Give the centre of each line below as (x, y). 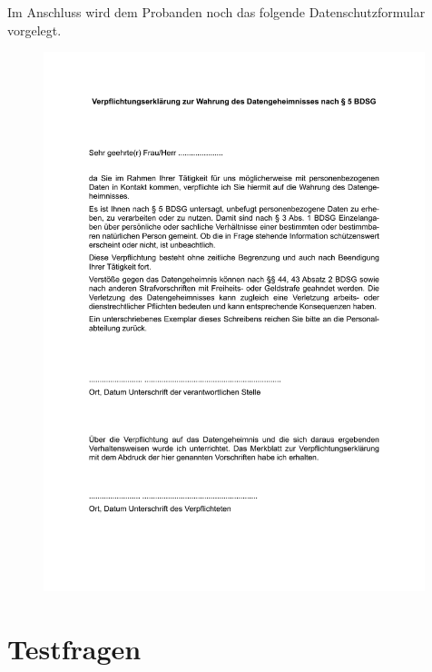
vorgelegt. (34, 30)
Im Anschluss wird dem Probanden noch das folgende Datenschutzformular (216, 12)
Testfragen (74, 648)
